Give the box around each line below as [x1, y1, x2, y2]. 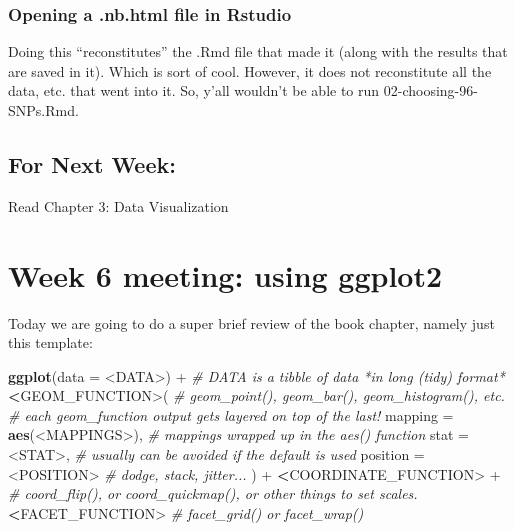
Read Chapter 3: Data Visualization [8, 195, 229, 216]
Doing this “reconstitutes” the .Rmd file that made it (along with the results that [8, 41, 508, 62]
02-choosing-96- [383, 80, 478, 101]
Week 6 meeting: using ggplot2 [8, 254, 443, 295]
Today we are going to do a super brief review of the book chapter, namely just [8, 312, 495, 333]
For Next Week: [8, 148, 176, 179]
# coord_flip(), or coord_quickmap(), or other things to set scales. [8, 483, 418, 504]
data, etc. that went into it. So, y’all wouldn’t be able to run [8, 80, 380, 101]
